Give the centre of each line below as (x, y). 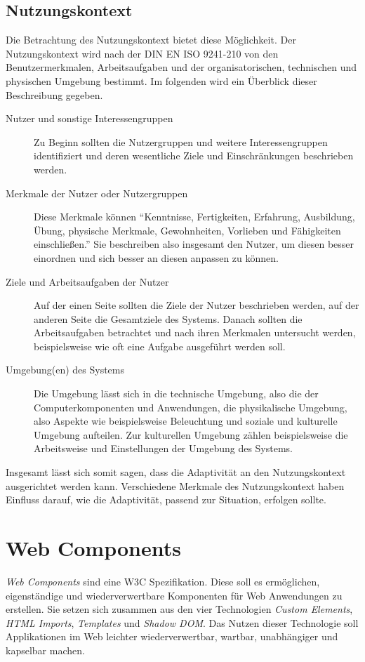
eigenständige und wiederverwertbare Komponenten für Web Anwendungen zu (174, 595)
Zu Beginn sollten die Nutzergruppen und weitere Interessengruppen (181, 141)
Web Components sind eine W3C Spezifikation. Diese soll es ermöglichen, (163, 581)
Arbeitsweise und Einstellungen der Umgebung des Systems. (164, 448)
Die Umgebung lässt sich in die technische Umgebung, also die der (176, 393)
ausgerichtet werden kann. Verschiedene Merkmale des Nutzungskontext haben (175, 485)
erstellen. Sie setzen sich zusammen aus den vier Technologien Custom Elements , (179, 609)
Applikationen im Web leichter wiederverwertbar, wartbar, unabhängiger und (172, 636)
